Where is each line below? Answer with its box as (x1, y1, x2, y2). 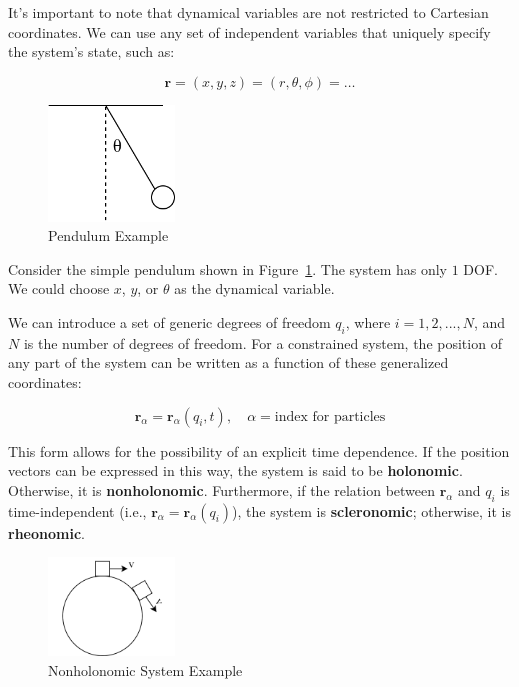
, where (345, 312, 391, 333)
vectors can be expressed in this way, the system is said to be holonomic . (8, 460, 463, 481)
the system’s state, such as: (8, 41, 175, 62)
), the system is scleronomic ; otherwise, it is (232, 500, 511, 521)
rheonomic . (8, 522, 85, 543)
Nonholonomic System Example (48, 659, 243, 680)
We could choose (8, 278, 110, 299)
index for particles (274, 409, 386, 424)
